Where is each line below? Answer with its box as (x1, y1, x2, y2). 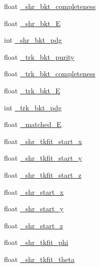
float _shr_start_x (4, 186, 64, 197)
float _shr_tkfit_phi (4, 237, 68, 247)
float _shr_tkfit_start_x (4, 136, 82, 146)
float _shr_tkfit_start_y (4, 153, 82, 163)
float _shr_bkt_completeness (4, 1, 96, 11)
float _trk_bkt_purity (4, 51, 74, 62)
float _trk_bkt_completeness (4, 68, 95, 79)
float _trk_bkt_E (4, 85, 60, 95)
